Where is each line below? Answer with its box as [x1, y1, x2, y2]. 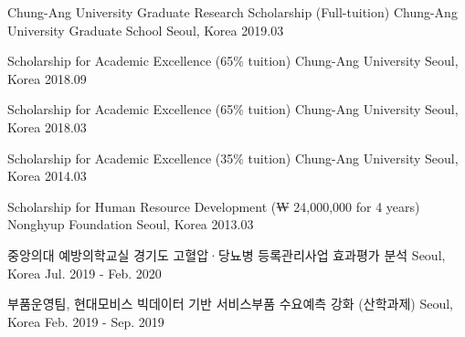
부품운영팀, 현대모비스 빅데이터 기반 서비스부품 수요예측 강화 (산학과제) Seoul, [7, 294, 453, 313]
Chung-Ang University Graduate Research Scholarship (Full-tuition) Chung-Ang [7, 3, 458, 21]
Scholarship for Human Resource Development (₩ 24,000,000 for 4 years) [7, 196, 420, 216]
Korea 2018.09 [7, 68, 87, 88]
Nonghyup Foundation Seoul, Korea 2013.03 [7, 215, 254, 234]
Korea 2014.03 [7, 166, 87, 185]
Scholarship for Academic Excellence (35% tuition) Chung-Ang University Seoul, [7, 148, 459, 167]
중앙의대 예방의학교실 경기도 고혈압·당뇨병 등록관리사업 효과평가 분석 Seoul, [7, 245, 446, 264]
